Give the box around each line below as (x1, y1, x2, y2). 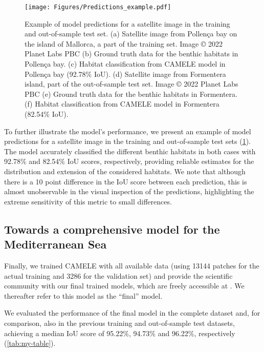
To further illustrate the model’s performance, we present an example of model (4, 126, 251, 136)
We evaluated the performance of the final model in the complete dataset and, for (4, 307, 260, 318)
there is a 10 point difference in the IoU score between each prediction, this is (4, 176, 247, 187)
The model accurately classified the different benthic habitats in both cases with (4, 146, 256, 156)
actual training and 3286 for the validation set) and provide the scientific (4, 270, 233, 281)
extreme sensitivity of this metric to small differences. (4, 196, 172, 206)
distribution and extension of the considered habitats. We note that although (4, 165, 246, 176)
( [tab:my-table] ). (4, 338, 56, 348)
